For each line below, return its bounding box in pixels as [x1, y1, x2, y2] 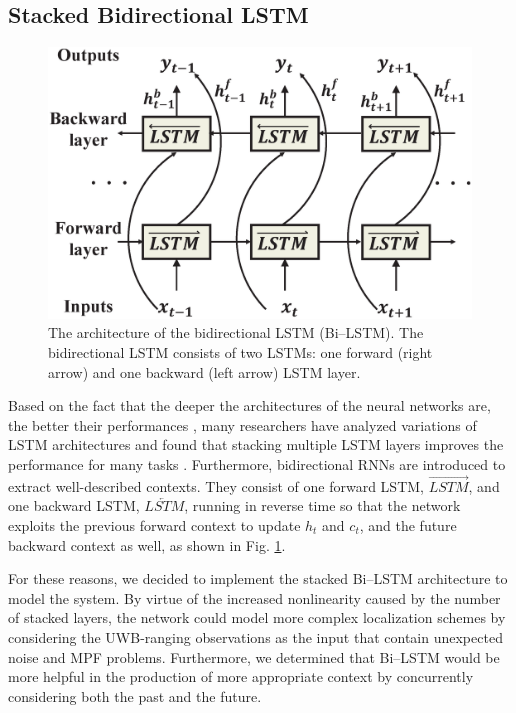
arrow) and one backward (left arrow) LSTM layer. [48, 361, 361, 382]
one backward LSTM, [8, 495, 140, 516]
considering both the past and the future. [8, 685, 262, 706]
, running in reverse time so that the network [184, 495, 461, 516]
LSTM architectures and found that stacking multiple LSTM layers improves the [8, 434, 504, 455]
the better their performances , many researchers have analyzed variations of [8, 414, 477, 435]
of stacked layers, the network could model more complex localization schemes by [8, 607, 506, 628]
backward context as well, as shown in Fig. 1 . [8, 534, 286, 555]
